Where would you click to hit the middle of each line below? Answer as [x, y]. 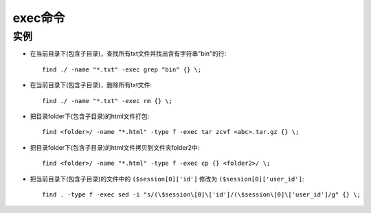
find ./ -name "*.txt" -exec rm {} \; [108, 101]
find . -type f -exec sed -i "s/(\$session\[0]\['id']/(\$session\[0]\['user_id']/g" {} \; [201, 194]
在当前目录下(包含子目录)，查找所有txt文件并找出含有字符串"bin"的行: [128, 54]
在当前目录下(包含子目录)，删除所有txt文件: [91, 85]
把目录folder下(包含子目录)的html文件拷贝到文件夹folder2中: [115, 147]
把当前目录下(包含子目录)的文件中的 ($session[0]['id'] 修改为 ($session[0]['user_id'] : [167, 179]
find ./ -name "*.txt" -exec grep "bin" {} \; [122, 69]
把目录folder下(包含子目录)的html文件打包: [90, 116]
